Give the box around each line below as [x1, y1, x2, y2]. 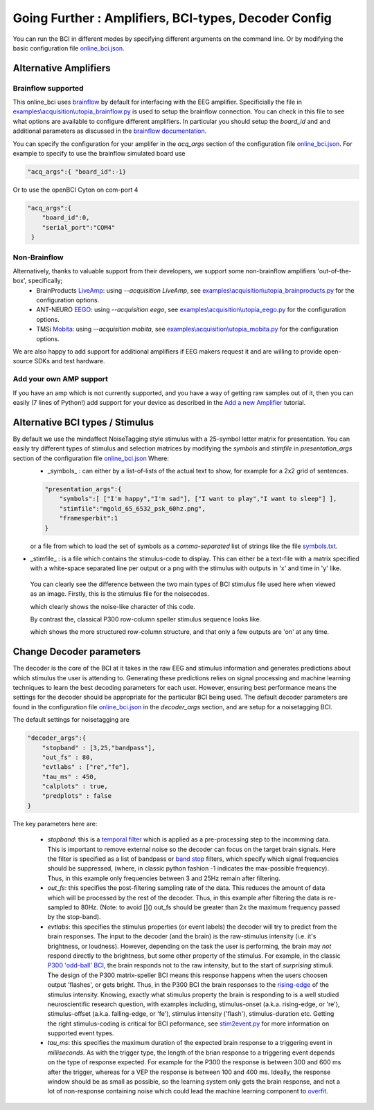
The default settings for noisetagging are [12, 716, 130, 724]
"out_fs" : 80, [42, 753, 93, 761]
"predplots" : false [42, 792, 112, 800]
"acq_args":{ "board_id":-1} [27, 168, 127, 176]
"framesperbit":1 [59, 514, 118, 522]
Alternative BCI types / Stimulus [12, 416, 154, 428]
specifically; [28, 277, 63, 285]
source [12, 357, 33, 365]
